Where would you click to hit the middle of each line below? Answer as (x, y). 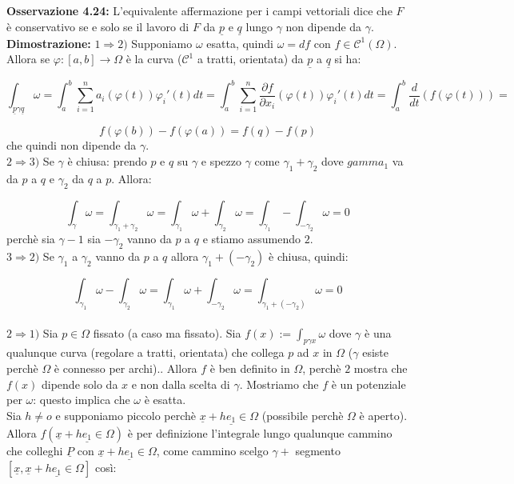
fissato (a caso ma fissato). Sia (167, 332)
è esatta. (165, 400)
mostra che (381, 368)
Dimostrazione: (49, 43)
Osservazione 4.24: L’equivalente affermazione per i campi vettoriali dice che (199, 10)
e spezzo (221, 161)
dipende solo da (80, 384)
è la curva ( (154, 59)
